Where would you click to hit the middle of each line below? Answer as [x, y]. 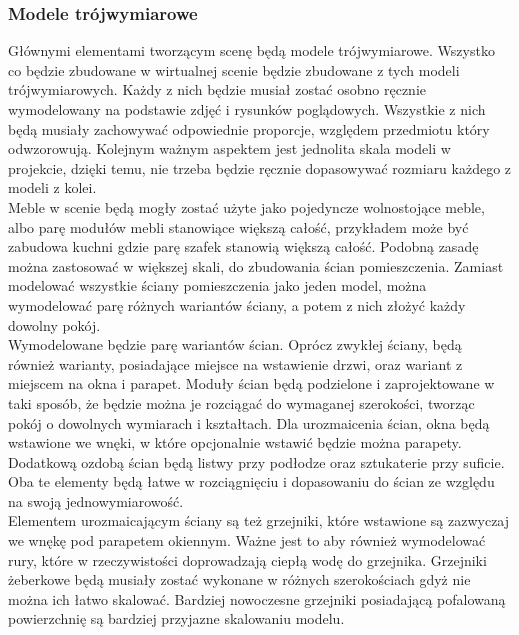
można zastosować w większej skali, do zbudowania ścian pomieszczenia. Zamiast [256, 265]
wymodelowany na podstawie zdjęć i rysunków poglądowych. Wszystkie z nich [247, 109]
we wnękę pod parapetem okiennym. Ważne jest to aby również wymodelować [247, 540]
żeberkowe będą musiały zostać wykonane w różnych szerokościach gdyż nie [239, 579]
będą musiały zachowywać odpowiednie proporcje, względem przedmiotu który [249, 128]
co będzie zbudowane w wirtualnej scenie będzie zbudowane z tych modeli [234, 69]
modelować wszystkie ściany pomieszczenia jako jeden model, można [217, 285]
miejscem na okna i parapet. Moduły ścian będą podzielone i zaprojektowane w [251, 383]
